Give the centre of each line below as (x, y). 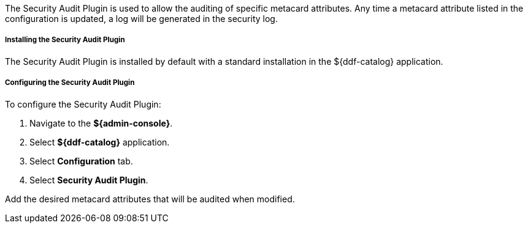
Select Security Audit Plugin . (89, 180)
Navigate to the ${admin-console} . (101, 123)
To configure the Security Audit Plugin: (83, 104)
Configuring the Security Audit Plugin (70, 83)
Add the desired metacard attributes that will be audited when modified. (150, 199)
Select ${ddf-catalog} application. (100, 142)
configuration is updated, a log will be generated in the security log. (141, 19)
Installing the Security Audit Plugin (65, 40)
